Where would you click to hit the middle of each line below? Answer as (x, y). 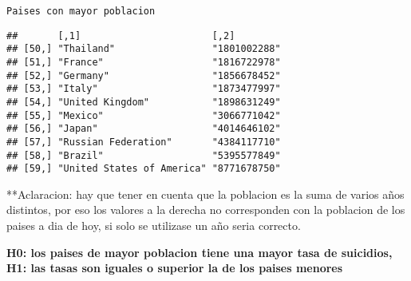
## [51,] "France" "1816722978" (144, 62)
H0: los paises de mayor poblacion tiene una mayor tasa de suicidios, (200, 252)
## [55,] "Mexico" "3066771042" (144, 115)
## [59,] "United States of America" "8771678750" (144, 169)
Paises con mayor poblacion (81, 11)
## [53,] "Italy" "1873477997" (144, 89)
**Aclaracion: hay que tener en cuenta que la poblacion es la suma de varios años (205, 194)
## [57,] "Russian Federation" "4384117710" (144, 142)
